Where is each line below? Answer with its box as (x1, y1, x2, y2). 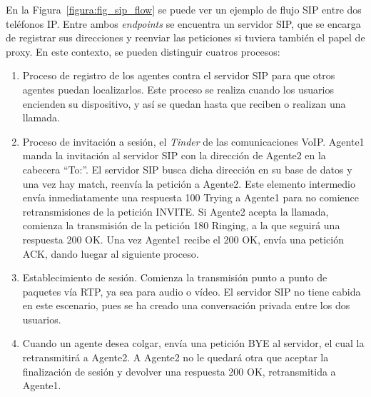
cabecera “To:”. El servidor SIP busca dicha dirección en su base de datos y (22, 161, 352, 176)
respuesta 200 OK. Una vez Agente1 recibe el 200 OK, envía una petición (22, 231, 344, 246)
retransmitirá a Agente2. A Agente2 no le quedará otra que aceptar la (22, 350, 329, 365)
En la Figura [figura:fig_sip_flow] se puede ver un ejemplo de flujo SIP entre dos (6, 2, 362, 16)
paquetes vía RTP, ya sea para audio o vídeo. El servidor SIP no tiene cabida (22, 283, 361, 298)
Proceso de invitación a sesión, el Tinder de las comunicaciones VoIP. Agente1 (22, 134, 365, 149)
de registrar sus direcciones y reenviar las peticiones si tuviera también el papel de (6, 30, 365, 45)
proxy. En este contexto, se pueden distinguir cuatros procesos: (6, 44, 280, 59)
